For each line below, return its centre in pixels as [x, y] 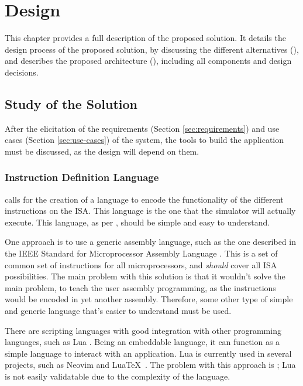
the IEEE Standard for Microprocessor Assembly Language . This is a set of [141, 253]
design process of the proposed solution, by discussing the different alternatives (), [152, 49]
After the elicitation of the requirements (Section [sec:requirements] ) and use [142, 128]
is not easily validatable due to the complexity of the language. [118, 376]
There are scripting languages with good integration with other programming [143, 330]
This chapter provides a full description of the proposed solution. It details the [145, 38]
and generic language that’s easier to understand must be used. [118, 311]
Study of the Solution [71, 103]
